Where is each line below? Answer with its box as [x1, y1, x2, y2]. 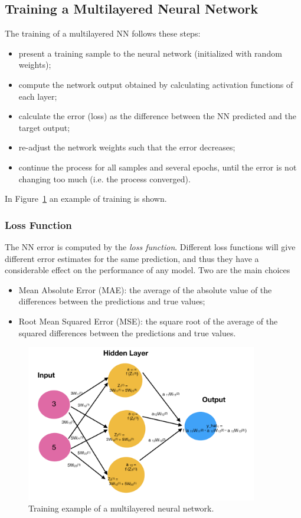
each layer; [18, 90, 57, 102]
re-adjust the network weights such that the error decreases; [18, 141, 235, 153]
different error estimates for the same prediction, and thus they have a [5, 252, 259, 264]
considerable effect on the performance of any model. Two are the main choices [5, 264, 290, 276]
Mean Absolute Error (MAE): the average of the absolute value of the [18, 283, 272, 296]
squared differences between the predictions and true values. [18, 326, 236, 339]
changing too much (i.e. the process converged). [18, 172, 191, 185]
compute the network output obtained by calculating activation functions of [18, 78, 293, 90]
